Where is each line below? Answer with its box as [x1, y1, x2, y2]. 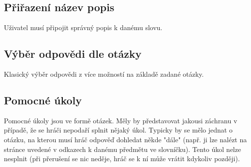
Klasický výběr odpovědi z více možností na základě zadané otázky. [4, 69, 204, 79]
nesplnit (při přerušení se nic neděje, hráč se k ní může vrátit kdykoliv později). [4, 153, 240, 164]
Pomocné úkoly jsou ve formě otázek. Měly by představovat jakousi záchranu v [4, 115, 237, 125]
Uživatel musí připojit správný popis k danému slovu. [4, 22, 162, 33]
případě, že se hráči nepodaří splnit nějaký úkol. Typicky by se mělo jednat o [4, 125, 233, 135]
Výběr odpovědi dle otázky [4, 46, 142, 61]
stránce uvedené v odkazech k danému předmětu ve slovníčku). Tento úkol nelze [4, 144, 241, 154]
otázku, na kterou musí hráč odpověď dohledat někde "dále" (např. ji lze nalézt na [4, 134, 247, 144]
